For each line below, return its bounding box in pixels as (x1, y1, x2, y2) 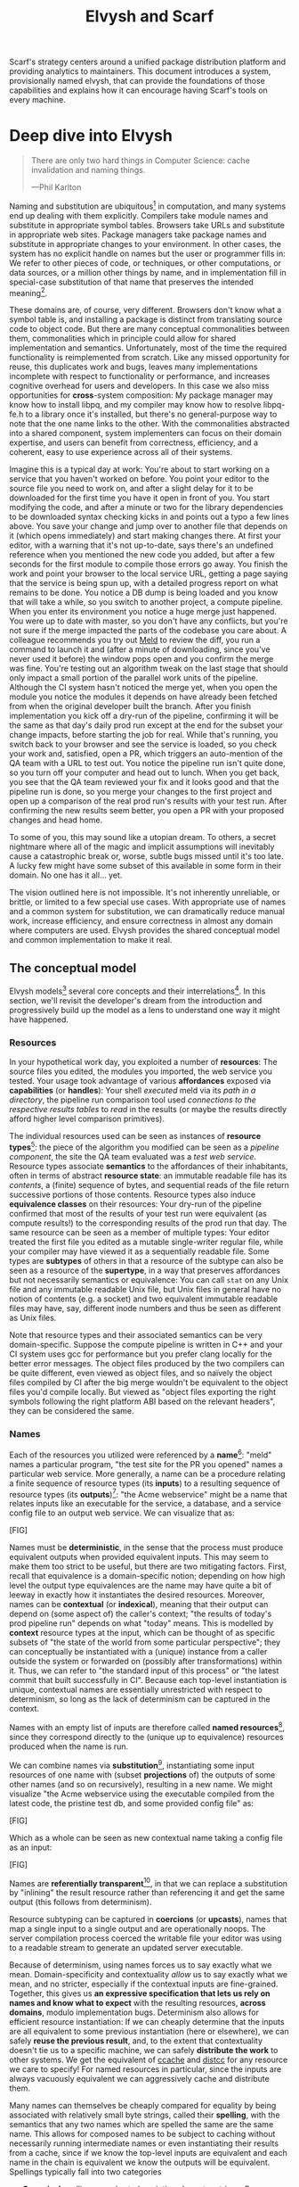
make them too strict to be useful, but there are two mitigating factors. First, (9, 1561, 287, 1572)
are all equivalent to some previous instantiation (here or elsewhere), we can (9, 2026, 289, 2037)
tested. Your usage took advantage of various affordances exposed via (9, 1076, 271, 1086)
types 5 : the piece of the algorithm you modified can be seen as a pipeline (9, 1140, 280, 1152)
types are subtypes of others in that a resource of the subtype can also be (9, 1255, 284, 1266)
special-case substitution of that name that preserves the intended (9, 276, 254, 287)
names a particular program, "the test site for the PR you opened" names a (9, 1458, 283, 1469)
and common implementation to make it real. (9, 935, 173, 945)
